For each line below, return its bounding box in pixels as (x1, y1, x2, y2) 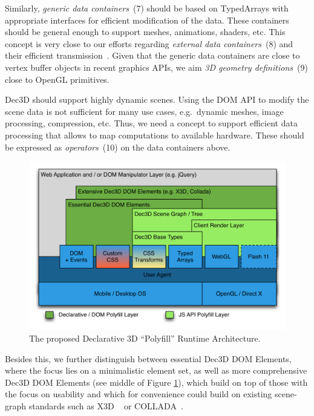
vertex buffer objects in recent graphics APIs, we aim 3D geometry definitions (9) (5, 60, 308, 73)
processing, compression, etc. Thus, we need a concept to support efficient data (5, 117, 298, 129)
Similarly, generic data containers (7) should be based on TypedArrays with (5, 2, 289, 14)
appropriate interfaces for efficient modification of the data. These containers (5, 13, 289, 26)
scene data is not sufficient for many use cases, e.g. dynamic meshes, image (5, 105, 284, 117)
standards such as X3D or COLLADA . (28, 399, 183, 412)
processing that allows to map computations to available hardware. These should (5, 128, 304, 141)
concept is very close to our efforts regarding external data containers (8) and (5, 37, 293, 50)
